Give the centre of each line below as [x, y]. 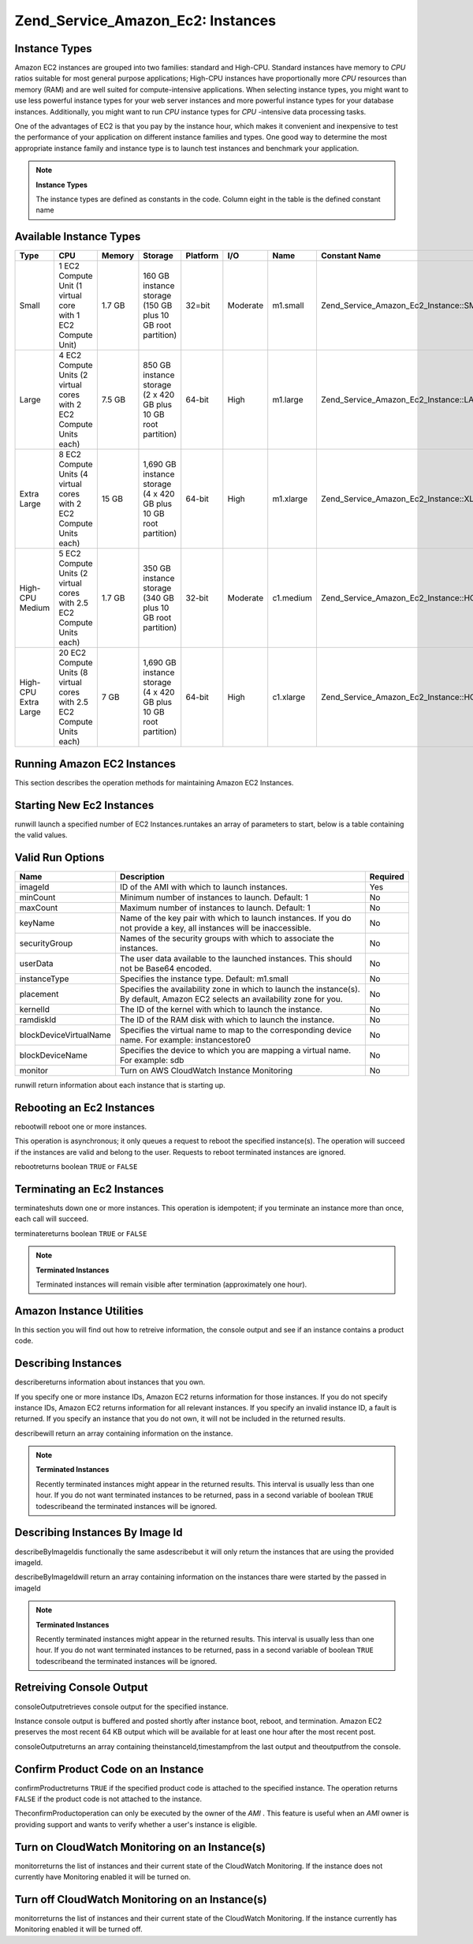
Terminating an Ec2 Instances [89, 1189]
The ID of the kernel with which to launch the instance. [221, 1009]
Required [387, 876]
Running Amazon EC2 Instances [95, 764]
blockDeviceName [54, 1055]
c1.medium [292, 598]
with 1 [69, 316]
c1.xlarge [289, 697]
